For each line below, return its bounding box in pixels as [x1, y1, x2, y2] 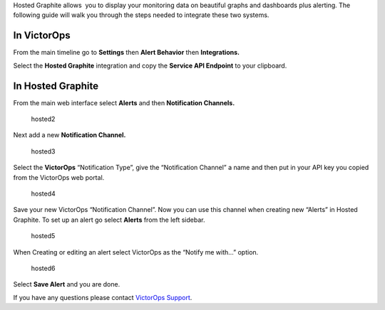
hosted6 [31, 264, 56, 272]
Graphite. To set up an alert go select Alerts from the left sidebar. [13, 215, 205, 224]
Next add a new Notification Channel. [13, 131, 126, 139]
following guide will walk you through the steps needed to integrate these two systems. [13, 11, 269, 19]
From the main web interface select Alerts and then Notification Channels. [13, 98, 235, 107]
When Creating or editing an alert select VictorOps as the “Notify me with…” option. [13, 247, 259, 256]
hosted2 [31, 114, 56, 123]
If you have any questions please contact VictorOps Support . [13, 293, 192, 301]
